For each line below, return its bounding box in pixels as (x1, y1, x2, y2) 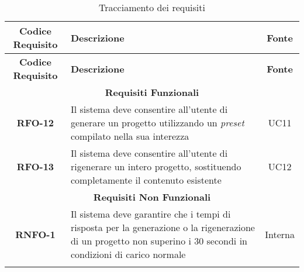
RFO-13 (16, 160, 54, 173)
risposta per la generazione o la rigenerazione (70, 221, 255, 234)
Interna (265, 227, 295, 241)
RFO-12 (16, 116, 54, 129)
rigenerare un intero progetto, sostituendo (70, 160, 241, 173)
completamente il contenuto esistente (70, 173, 222, 187)
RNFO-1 (15, 227, 56, 241)
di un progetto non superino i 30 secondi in (70, 234, 247, 247)
